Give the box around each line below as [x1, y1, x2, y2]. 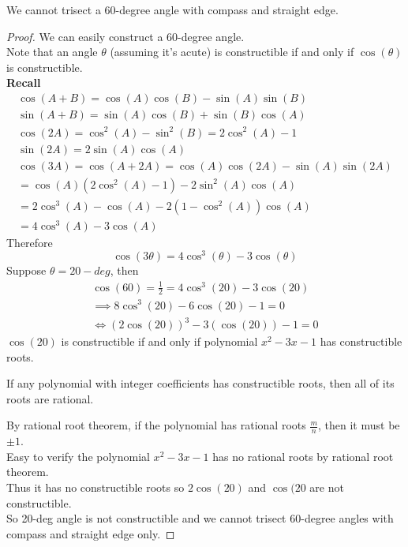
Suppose [6, 262, 47, 279]
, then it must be [318, 417, 400, 433]
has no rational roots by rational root [212, 448, 394, 464]
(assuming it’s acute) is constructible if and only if [110, 43, 354, 60]
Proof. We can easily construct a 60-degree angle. [6, 28, 245, 44]
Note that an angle [6, 43, 98, 60]
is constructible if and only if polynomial [61, 333, 258, 350]
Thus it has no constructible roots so [6, 479, 185, 496]
